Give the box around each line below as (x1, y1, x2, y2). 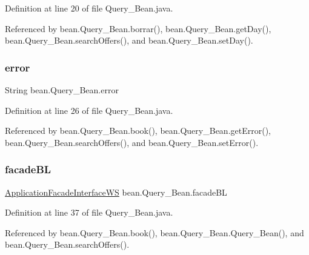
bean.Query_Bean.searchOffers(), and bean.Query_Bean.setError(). (5, 136, 259, 148)
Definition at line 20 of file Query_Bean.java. (5, 2, 173, 14)
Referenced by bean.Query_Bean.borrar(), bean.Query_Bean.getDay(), (5, 22, 271, 35)
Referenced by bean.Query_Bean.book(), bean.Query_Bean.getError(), (5, 124, 271, 137)
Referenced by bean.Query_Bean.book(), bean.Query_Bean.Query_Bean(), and (5, 226, 304, 239)
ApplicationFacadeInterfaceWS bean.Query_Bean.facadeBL (5, 185, 227, 198)
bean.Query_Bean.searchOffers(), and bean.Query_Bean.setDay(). (5, 34, 253, 47)
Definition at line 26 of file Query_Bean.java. (5, 104, 173, 116)
